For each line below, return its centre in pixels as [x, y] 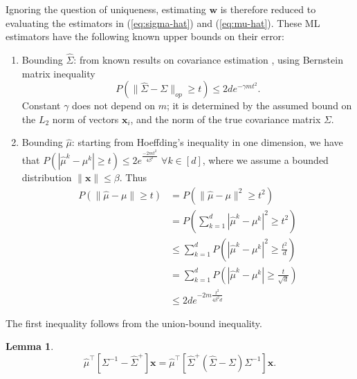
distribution [47, 177]
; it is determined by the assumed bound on [259, 105]
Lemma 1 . [30, 346]
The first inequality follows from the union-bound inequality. [134, 323]
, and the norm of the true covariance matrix [226, 119]
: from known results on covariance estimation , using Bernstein [208, 59]
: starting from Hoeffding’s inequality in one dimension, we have [207, 142]
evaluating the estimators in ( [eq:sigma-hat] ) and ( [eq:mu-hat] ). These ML [163, 22]
